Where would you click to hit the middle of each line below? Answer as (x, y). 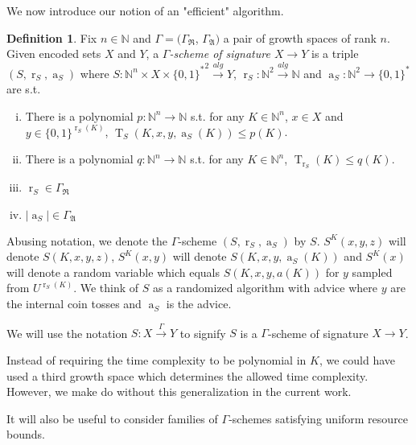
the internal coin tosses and (74, 304)
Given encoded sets (54, 54)
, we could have (357, 360)
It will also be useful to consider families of (112, 418)
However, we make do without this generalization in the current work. (179, 391)
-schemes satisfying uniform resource (319, 418)
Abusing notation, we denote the (87, 240)
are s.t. (24, 89)
